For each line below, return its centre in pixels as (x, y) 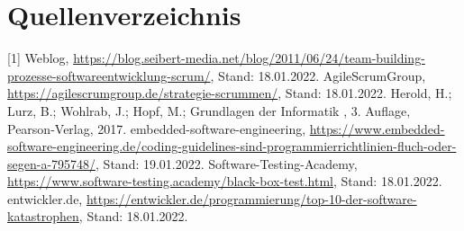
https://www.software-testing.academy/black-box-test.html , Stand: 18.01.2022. (225, 181)
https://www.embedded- (377, 128)
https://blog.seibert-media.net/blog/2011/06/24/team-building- (249, 58)
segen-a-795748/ (52, 163)
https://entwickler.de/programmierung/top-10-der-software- (251, 198)
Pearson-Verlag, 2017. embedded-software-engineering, (157, 128)
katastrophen (43, 216)
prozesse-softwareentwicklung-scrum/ (109, 75)
